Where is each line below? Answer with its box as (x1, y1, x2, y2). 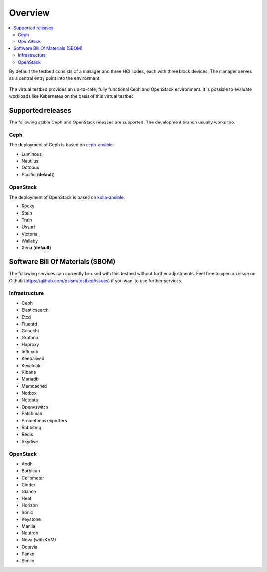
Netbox (21, 390, 37, 396)
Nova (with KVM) (21, 537, 56, 543)
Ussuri (21, 224, 35, 230)
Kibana (21, 369, 36, 375)
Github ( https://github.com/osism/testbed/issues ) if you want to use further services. (9, 277, 182, 284)
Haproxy (21, 341, 39, 348)
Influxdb (21, 348, 39, 354)
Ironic (21, 509, 33, 515)
